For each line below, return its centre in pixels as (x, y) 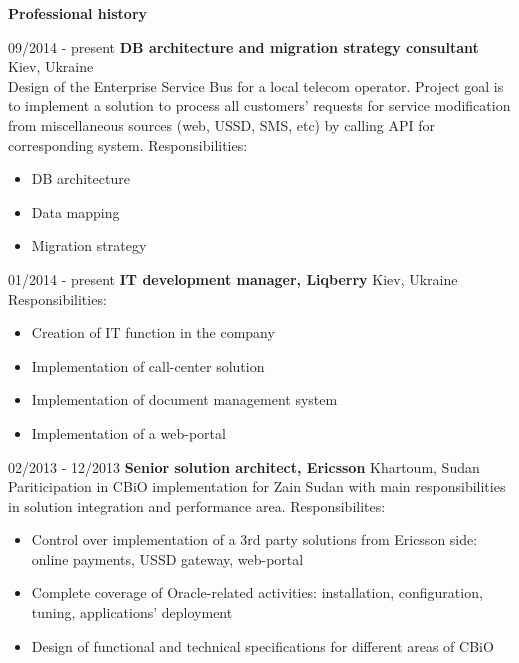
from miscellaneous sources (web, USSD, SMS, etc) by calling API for (222, 124)
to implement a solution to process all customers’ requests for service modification (259, 105)
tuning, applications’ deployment (132, 612)
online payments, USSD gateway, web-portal (167, 558)
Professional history (78, 13)
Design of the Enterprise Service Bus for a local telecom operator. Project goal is (256, 85)
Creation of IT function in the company (153, 332)
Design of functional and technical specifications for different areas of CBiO (262, 645)
